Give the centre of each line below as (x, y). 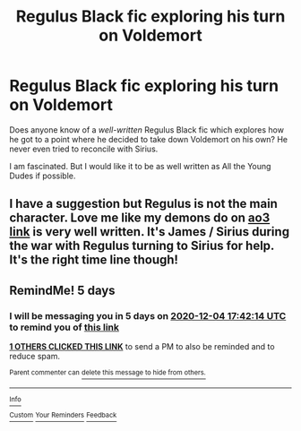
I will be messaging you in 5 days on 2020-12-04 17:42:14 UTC (148, 315)
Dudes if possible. (43, 176)
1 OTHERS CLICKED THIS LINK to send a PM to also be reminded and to (142, 347)
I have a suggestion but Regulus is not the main (143, 204)
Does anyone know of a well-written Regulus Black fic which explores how (147, 129)
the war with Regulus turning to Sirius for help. (142, 246)
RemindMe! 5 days (62, 290)
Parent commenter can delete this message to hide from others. (107, 373)
